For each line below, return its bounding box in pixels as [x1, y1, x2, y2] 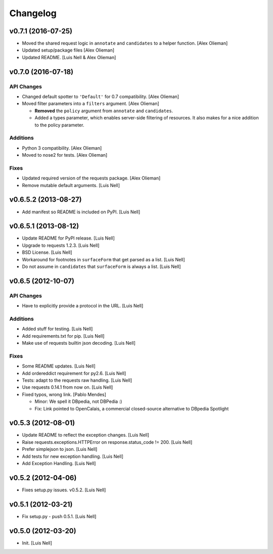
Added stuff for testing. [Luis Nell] [22, 326, 93, 332]
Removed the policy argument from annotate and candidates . [34, 108, 173, 114]
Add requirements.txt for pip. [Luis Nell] [22, 333, 105, 339]
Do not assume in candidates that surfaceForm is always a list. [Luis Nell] [22, 263, 181, 269]
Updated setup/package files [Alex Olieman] [22, 47, 115, 53]
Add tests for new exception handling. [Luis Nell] [22, 453, 124, 459]
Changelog [9, 8, 57, 19]
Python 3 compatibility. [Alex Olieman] [22, 145, 102, 151]
